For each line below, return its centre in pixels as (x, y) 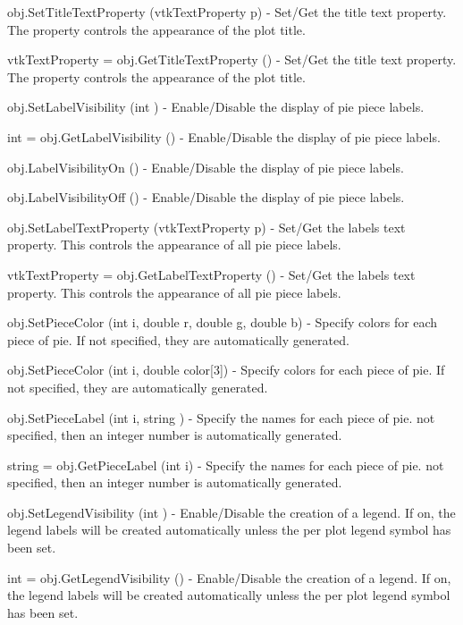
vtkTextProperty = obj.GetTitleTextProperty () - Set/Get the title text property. (232, 59)
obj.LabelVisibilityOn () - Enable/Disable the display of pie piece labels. (206, 167)
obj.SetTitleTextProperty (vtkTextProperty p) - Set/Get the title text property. (227, 12)
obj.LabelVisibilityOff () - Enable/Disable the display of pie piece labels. (206, 197)
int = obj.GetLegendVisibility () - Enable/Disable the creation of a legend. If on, (229, 577)
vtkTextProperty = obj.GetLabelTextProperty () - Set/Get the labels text (211, 274)
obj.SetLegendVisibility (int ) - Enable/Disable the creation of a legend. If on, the (231, 512)
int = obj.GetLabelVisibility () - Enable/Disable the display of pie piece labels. (224, 136)
